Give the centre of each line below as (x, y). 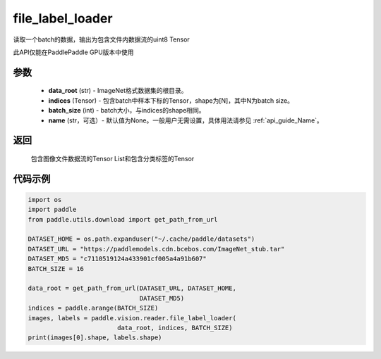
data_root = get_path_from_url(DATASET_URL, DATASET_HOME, (132, 288)
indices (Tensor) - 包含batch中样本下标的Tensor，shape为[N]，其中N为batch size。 (171, 100)
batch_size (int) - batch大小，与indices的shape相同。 (127, 111)
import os (45, 200)
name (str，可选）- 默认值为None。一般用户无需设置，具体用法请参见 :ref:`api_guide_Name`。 (186, 120)
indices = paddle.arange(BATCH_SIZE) (93, 308)
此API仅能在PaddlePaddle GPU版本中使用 (73, 52)
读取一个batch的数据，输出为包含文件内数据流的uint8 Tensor (101, 39)
